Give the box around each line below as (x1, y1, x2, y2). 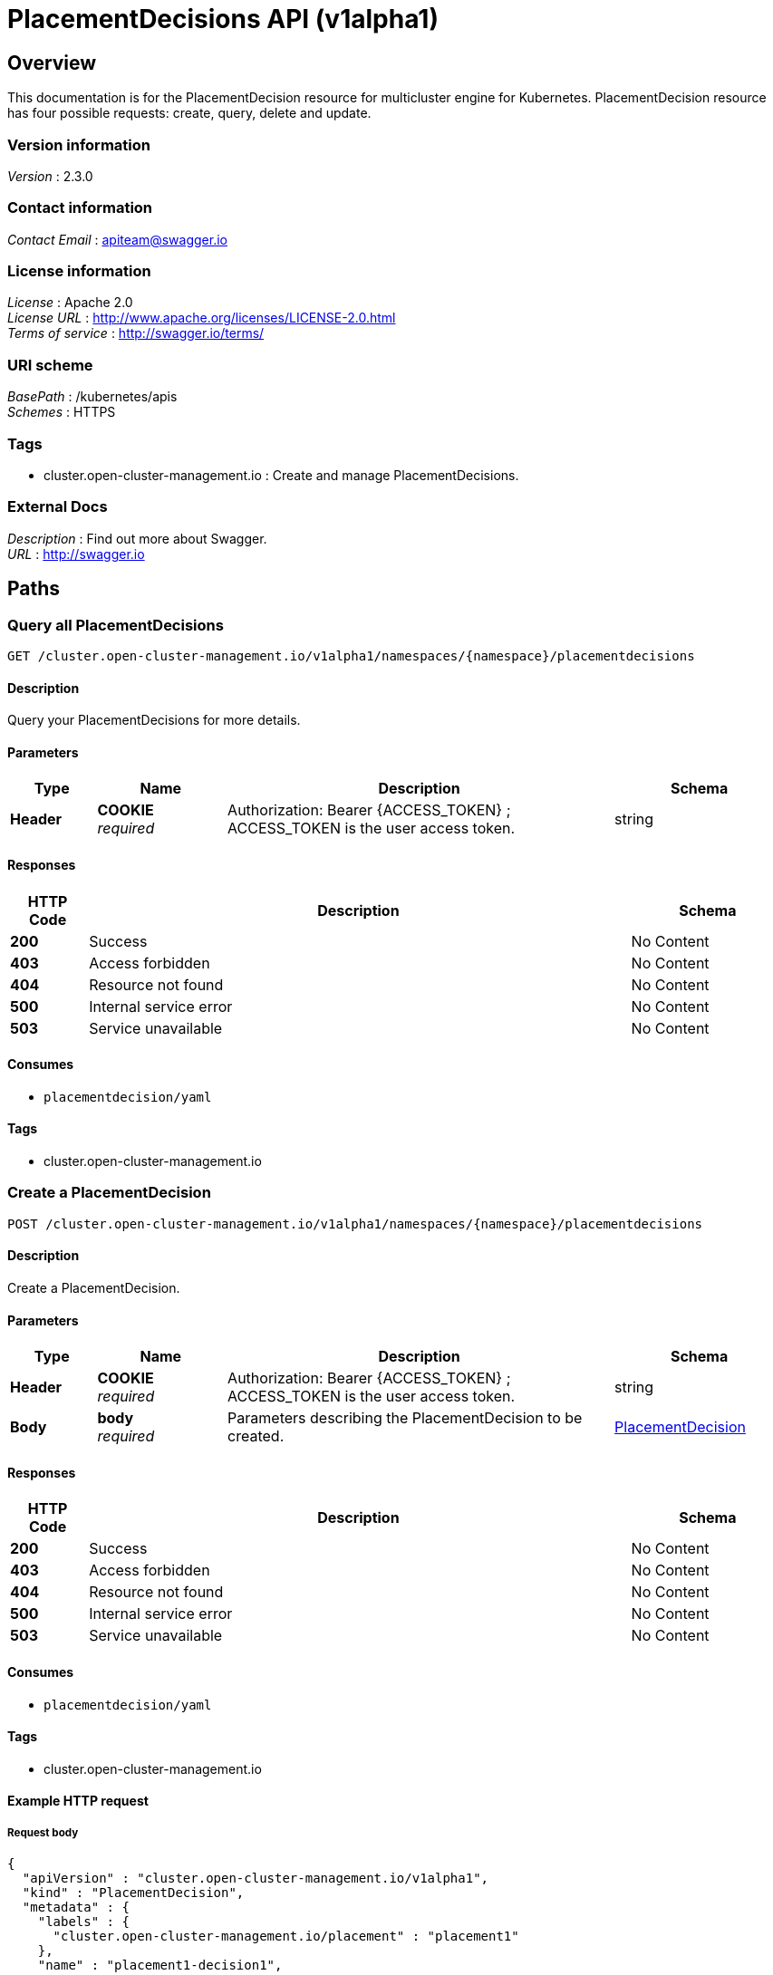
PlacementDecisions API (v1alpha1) (7, 4, 439, 34)
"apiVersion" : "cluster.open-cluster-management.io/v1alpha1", (22, 1871, 489, 1886)
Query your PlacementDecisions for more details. (7, 712, 301, 728)
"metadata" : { (22, 1900, 130, 1915)
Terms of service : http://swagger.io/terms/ (7, 325, 265, 342)
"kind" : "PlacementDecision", (22, 1885, 245, 1901)
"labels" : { (37, 1914, 130, 1930)
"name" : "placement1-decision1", (37, 1958, 283, 1973)
